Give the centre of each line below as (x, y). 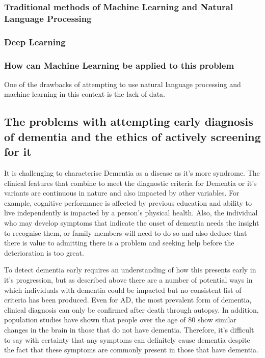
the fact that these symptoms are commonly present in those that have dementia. (131, 350)
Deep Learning (35, 42)
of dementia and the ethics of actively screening (132, 136)
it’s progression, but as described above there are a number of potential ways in (128, 279)
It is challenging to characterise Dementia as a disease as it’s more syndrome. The (132, 173)
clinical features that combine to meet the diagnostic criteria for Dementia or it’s (130, 183)
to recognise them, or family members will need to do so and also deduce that (126, 232)
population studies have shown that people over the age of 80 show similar (120, 320)
